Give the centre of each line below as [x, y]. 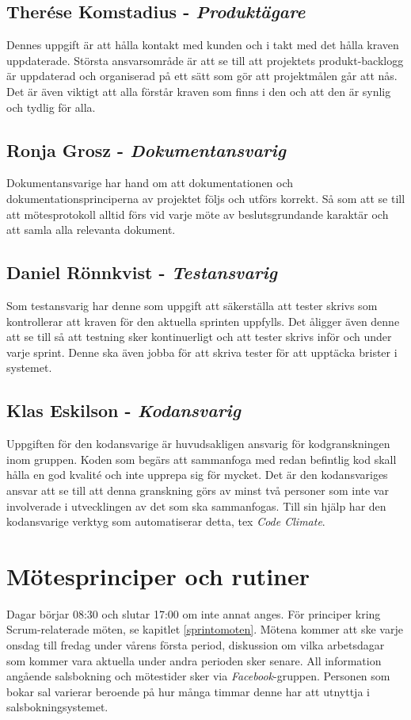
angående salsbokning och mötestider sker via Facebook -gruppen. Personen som [198, 676]
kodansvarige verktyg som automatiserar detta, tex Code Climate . [166, 521]
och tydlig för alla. [51, 107]
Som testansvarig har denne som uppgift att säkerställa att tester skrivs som [192, 305]
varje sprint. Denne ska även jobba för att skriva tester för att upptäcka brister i [202, 352]
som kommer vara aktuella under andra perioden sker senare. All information [194, 660]
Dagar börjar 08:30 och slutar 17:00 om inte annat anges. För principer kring [194, 613]
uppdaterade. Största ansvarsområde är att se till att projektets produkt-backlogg [205, 60]
